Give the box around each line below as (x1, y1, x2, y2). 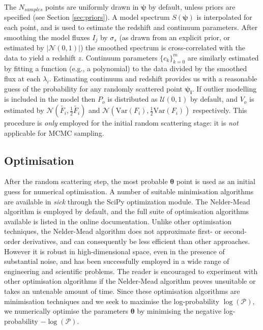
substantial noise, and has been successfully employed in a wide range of (4, 256, 229, 266)
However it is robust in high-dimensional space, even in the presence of (4, 246, 225, 256)
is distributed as (107, 94, 158, 104)
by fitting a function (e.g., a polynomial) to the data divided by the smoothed (4, 63, 247, 74)
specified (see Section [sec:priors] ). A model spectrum (4, 12, 170, 22)
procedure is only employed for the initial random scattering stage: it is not (4, 117, 239, 128)
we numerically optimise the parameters (4, 306, 129, 316)
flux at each (4, 73, 41, 84)
